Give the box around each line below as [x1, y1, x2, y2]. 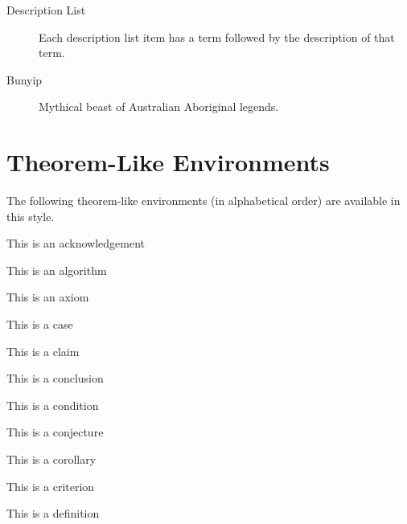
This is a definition [6, 505, 100, 522]
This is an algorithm [6, 261, 107, 278]
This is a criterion [6, 477, 95, 494]
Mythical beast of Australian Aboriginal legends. [39, 98, 279, 115]
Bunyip [6, 71, 43, 88]
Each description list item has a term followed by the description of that [39, 28, 395, 45]
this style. [6, 207, 55, 224]
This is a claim [6, 342, 80, 359]
